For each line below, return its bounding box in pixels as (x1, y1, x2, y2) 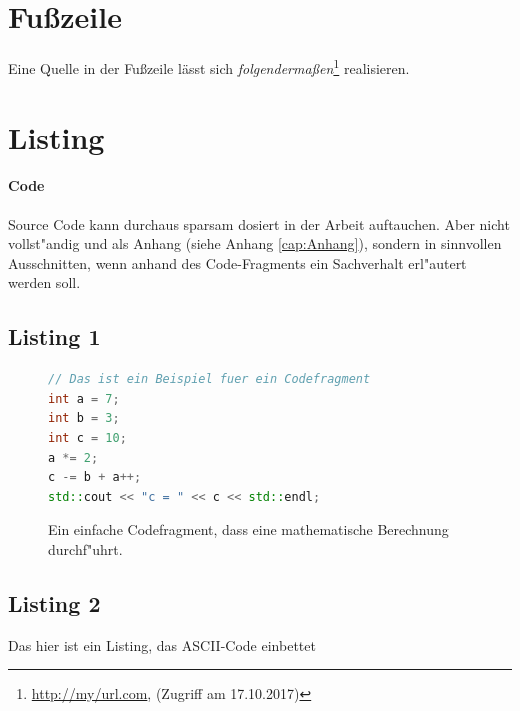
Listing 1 (8, 321, 101, 352)
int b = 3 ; (48, 411, 120, 426)
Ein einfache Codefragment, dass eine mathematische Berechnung (48, 519, 449, 540)
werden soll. (8, 272, 81, 293)
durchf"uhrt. (48, 538, 123, 559)
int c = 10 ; (48, 430, 127, 445)
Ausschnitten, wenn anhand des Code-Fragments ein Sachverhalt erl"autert (8, 252, 467, 273)
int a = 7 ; (48, 391, 120, 406)
